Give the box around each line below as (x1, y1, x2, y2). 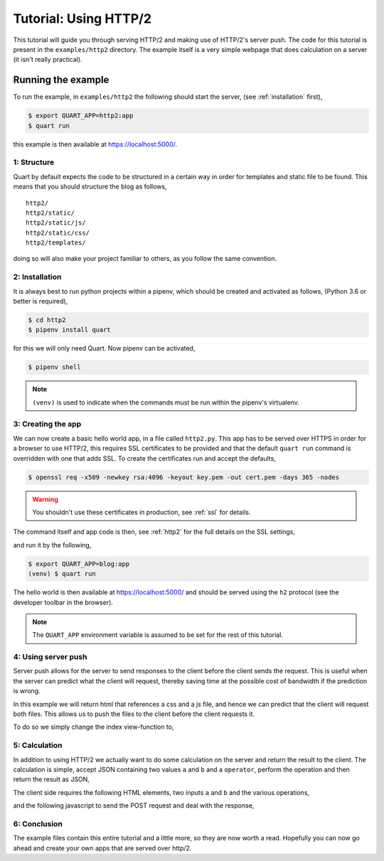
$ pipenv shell (28, 363, 81, 371)
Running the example (13, 74, 110, 86)
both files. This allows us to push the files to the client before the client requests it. (13, 710, 255, 718)
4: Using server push (13, 652, 87, 662)
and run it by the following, (13, 540, 92, 549)
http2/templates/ (26, 239, 86, 247)
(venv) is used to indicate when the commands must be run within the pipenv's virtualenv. (32, 398, 300, 407)
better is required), (13, 297, 68, 305)
